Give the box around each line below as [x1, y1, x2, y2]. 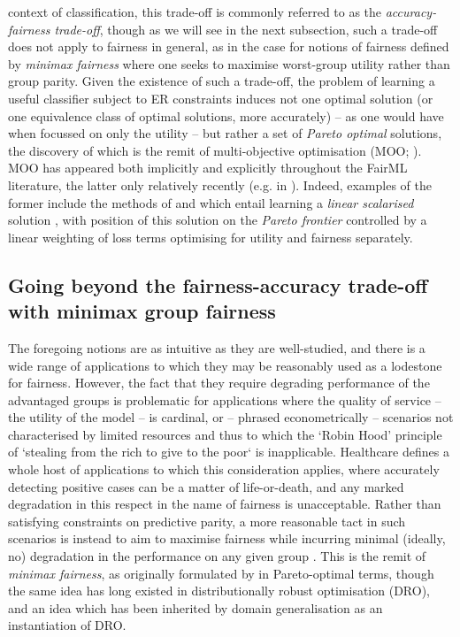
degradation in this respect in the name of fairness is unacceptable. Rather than [8, 495, 441, 513]
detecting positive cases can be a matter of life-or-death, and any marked [8, 477, 404, 495]
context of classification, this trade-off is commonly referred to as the [8, 3, 382, 20]
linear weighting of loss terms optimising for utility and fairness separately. [8, 227, 413, 246]
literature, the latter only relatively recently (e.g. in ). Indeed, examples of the [8, 175, 432, 194]
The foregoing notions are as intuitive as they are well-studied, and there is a [8, 338, 425, 357]
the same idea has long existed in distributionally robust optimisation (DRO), [8, 581, 430, 600]
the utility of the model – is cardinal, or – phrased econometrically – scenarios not [8, 408, 454, 426]
